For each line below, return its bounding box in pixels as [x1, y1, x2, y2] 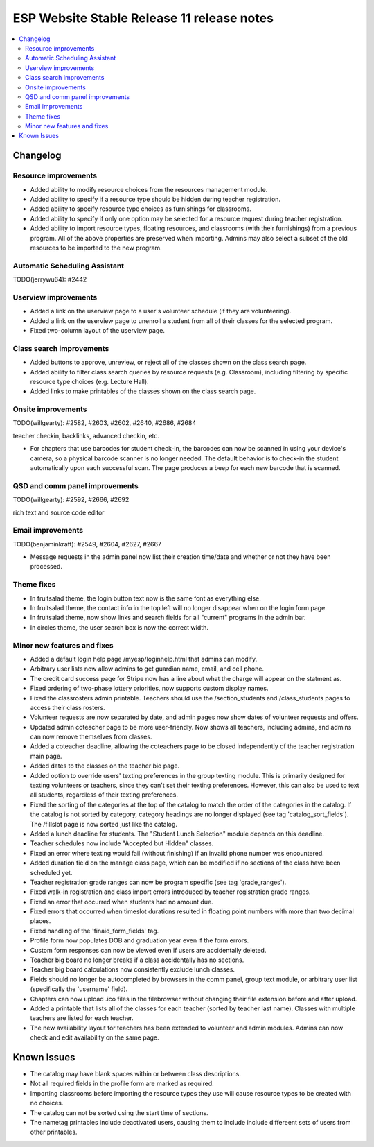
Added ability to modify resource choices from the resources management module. [30, 185, 268, 193]
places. [30, 917, 51, 925]
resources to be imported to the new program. [30, 243, 162, 252]
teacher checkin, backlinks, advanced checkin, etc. [12, 431, 159, 440]
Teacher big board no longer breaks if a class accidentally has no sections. [30, 956, 244, 964]
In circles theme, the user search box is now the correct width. [30, 623, 209, 631]
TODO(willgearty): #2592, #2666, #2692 [12, 496, 130, 504]
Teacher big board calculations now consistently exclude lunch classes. [30, 965, 235, 974]
